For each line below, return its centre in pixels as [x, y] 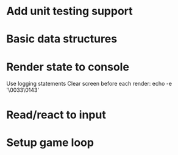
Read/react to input [56, 115]
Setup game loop [50, 143]
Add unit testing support [69, 11]
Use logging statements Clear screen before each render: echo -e [89, 84]
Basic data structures [62, 39]
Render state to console [68, 67]
